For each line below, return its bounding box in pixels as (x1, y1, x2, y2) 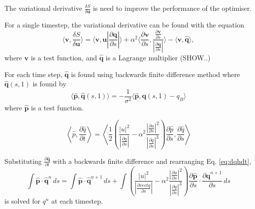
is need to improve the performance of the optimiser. (93, 3, 252, 13)
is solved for (4, 195, 40, 206)
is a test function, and (31, 52, 97, 63)
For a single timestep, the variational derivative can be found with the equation (4, 19, 244, 29)
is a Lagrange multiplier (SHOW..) (105, 52, 211, 63)
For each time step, (4, 69, 63, 79)
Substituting (4, 156, 42, 166)
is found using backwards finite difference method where (71, 69, 240, 79)
